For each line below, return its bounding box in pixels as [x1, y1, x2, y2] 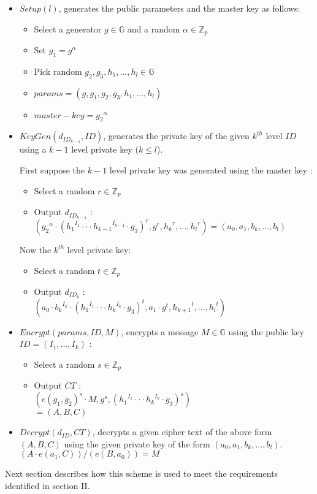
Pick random [34, 64, 82, 77]
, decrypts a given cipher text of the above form [92, 425, 272, 438]
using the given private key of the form [64, 437, 210, 450]
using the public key [228, 325, 304, 338]
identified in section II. [5, 479, 90, 492]
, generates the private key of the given [103, 129, 250, 142]
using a [19, 143, 47, 156]
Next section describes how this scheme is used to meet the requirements [5, 467, 278, 480]
